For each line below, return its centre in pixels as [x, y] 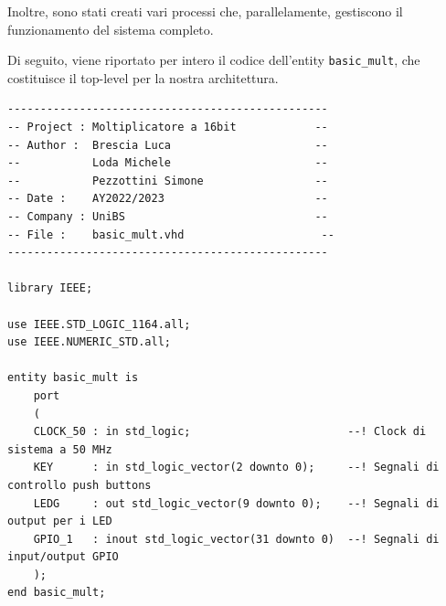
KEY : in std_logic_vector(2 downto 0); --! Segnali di [236, 468]
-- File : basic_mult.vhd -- [171, 234]
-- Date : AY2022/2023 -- [168, 199]
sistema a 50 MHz [60, 449]
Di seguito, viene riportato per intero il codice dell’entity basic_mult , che [214, 60]
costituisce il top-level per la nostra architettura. [143, 77]
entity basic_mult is [73, 378]
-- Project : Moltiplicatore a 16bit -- [168, 128]
